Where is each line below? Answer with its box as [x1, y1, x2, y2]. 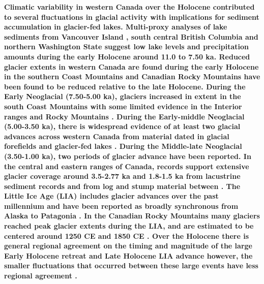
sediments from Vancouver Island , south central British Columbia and [4, 31, 258, 42]
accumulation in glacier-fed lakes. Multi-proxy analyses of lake [4, 21, 227, 32]
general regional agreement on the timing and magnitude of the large [4, 240, 252, 251]
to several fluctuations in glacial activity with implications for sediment [4, 11, 259, 22]
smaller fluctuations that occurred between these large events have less [4, 260, 258, 271]
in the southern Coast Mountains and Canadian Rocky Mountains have [4, 71, 260, 82]
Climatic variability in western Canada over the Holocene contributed [4, 2, 255, 12]
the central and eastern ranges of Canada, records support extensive [4, 161, 249, 171]
